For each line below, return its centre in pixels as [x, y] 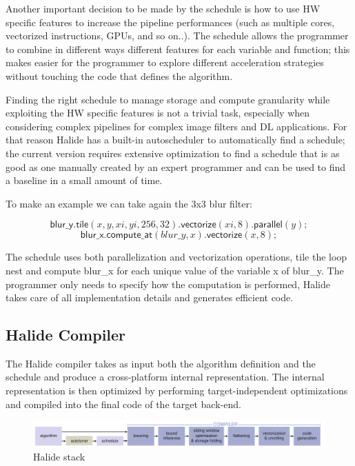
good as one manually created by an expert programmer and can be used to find [176, 166]
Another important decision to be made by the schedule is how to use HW [163, 8]
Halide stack [59, 457]
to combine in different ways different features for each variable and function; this [178, 49]
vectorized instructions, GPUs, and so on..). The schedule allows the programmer [177, 36]
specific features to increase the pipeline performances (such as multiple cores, [170, 22]
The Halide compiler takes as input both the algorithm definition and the [161, 363]
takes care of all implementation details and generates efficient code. [150, 297]
